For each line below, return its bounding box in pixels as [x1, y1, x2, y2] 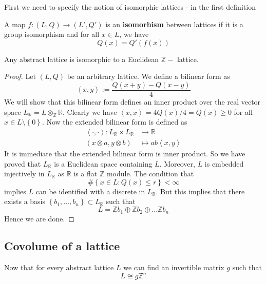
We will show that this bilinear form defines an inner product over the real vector [4, 96, 261, 107]
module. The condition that [106, 168, 194, 179]
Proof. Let [4, 71, 36, 82]
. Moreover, [159, 158, 195, 169]
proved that [4, 158, 41, 169]
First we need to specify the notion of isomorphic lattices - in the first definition [4, 2, 256, 12]
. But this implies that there [156, 186, 245, 196]
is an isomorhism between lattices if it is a [105, 18, 243, 29]
